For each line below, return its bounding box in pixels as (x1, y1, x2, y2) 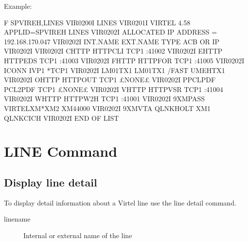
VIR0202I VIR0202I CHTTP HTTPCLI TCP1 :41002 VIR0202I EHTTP (4, 46, 223, 56)
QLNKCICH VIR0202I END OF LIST (4, 112, 119, 123)
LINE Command (4, 141, 118, 161)
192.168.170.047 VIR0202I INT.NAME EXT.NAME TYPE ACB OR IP (4, 36, 220, 46)
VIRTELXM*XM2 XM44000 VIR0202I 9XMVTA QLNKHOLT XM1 (4, 103, 211, 113)
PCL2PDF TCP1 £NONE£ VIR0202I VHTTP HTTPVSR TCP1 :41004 (4, 84, 223, 94)
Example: (4, 1, 32, 11)
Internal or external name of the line (23, 230, 132, 240)
